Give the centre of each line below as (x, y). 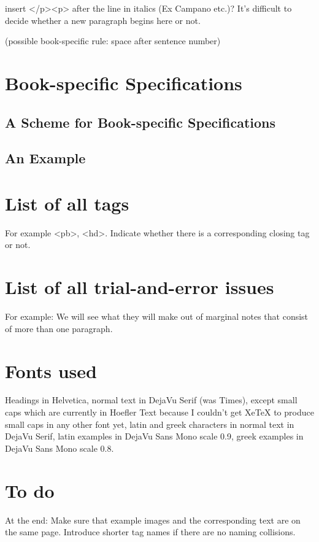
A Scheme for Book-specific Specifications (140, 122)
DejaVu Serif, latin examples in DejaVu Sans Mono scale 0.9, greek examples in (154, 436)
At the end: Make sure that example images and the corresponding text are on (153, 520)
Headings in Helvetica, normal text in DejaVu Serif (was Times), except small (151, 400)
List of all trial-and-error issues (140, 287)
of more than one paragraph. (59, 328)
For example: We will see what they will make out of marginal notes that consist (157, 316)
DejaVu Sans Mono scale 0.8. (60, 448)
